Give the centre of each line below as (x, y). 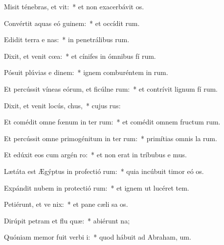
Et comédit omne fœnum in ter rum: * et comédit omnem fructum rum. (112, 122)
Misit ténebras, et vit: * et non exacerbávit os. (74, 6)
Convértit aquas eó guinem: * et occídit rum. (72, 23)
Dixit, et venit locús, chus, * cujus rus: (62, 105)
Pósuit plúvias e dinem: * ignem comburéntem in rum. (86, 72)
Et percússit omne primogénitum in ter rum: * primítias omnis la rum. (111, 138)
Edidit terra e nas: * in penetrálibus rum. (67, 39)
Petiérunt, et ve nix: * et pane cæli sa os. (66, 204)
